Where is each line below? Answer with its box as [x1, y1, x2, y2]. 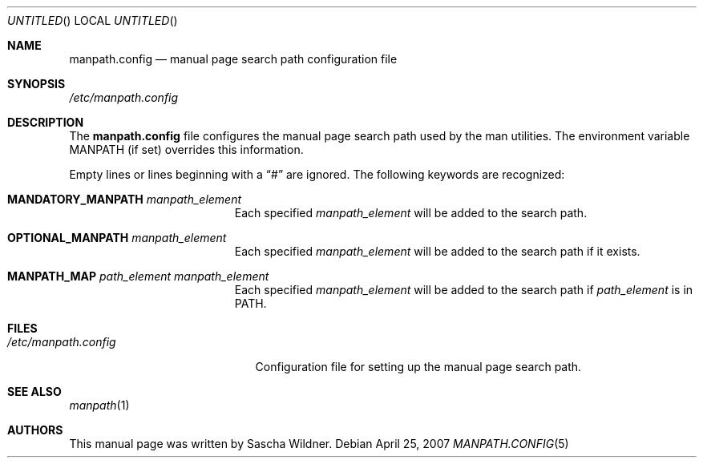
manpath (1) [69, 398, 130, 412]
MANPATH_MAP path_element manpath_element [7, 269, 269, 283]
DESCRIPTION [7, 115, 84, 129]
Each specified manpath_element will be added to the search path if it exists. [234, 244, 640, 258]
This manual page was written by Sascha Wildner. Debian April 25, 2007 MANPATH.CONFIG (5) [69, 437, 569, 450]
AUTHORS [7, 423, 63, 437]
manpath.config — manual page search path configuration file [69, 52, 398, 66]
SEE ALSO [7, 385, 62, 398]
